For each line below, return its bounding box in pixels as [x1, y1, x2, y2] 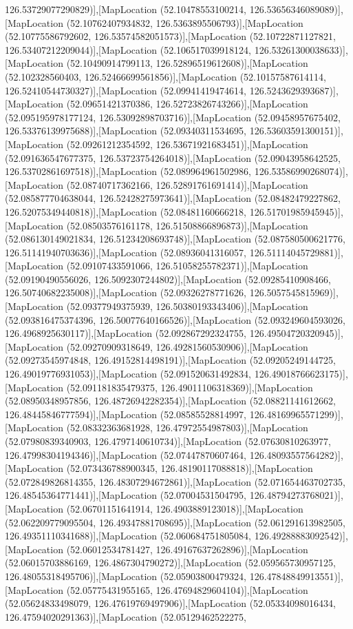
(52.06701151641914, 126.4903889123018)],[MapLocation [66, 501, 303, 515]
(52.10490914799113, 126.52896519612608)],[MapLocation [66, 56, 308, 70]
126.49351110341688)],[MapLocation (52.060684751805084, [5, 528, 252, 543]
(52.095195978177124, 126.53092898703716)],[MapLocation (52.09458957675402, [5, 110, 341, 124]
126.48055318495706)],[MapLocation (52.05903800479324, [5, 568, 247, 583]
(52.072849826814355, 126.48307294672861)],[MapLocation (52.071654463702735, [5, 474, 345, 488]
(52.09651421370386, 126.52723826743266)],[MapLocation [66, 96, 308, 111]
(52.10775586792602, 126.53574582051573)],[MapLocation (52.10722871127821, [5, 29, 336, 43]
